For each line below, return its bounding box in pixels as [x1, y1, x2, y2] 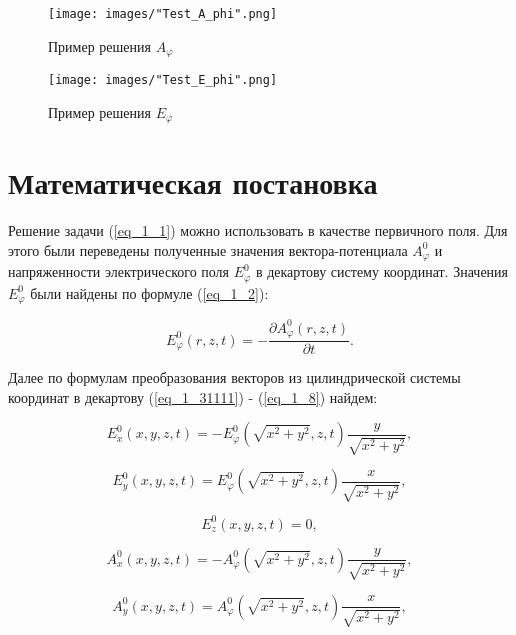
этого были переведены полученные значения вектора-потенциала [8, 239, 408, 260]
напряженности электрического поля [8, 261, 230, 282]
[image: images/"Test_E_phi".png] [48, 73, 278, 88]
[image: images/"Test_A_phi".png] [48, 7, 278, 21]
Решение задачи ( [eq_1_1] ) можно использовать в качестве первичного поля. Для [8, 220, 508, 241]
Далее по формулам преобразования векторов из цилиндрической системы [8, 367, 461, 388]
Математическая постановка [8, 162, 378, 203]
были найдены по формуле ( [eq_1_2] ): [30, 282, 269, 303]
